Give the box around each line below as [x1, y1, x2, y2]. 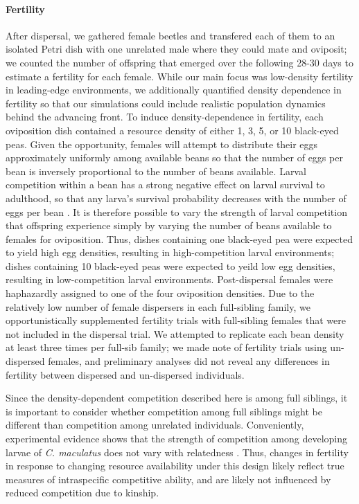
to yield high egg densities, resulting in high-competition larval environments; [6, 245, 335, 260]
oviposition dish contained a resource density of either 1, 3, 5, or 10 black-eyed [6, 123, 339, 137]
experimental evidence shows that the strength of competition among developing [6, 431, 348, 446]
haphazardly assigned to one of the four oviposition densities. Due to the [6, 286, 315, 300]
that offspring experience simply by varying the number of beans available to [6, 218, 332, 233]
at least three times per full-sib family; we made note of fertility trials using [6, 340, 327, 354]
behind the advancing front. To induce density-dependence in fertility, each [6, 109, 324, 124]
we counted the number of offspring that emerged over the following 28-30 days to [6, 55, 353, 69]
